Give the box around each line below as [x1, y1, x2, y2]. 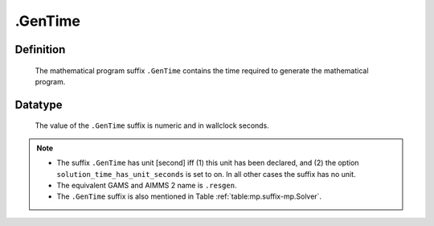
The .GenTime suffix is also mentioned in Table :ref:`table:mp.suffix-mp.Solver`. [56, 191, 321, 201]
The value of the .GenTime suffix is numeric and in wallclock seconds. [35, 121, 269, 130]
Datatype [14, 97, 63, 112]
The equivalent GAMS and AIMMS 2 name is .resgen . [56, 180, 237, 190]
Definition [14, 43, 66, 56]
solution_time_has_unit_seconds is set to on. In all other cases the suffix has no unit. [56, 169, 357, 179]
